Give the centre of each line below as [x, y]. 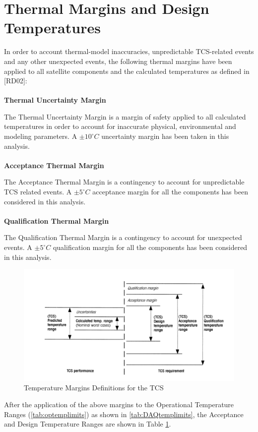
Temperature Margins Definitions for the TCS [94, 388]
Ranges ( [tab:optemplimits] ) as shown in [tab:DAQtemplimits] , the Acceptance [124, 414]
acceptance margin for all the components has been [170, 192]
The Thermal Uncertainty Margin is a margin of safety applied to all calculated [125, 116]
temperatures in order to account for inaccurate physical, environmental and [120, 126]
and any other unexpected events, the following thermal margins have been [118, 61]
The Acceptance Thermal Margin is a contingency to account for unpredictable [124, 182]
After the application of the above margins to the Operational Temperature [119, 404]
